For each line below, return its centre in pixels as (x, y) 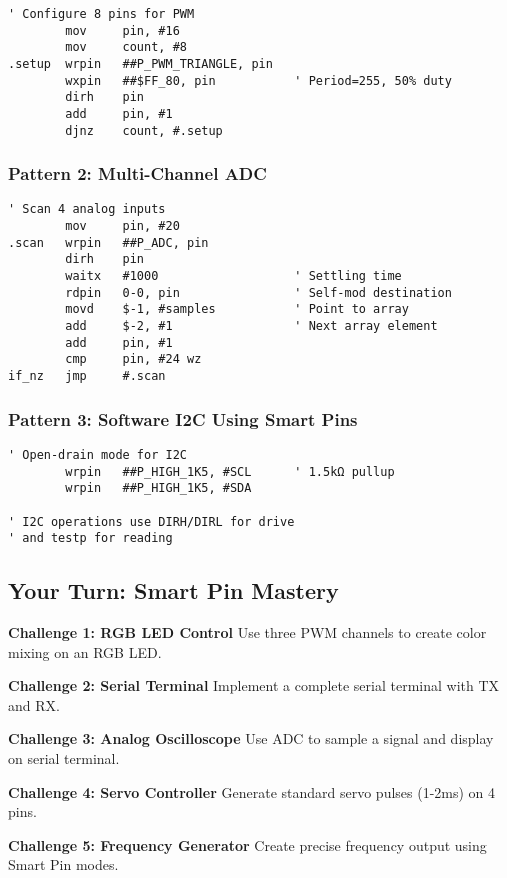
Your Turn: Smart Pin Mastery (173, 590)
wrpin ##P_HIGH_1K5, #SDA (158, 488)
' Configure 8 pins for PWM (101, 14)
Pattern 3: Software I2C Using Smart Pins (183, 418)
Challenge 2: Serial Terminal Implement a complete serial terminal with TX (254, 685)
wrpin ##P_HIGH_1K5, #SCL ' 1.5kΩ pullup (230, 471)
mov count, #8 (126, 47)
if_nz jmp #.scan (87, 376)
